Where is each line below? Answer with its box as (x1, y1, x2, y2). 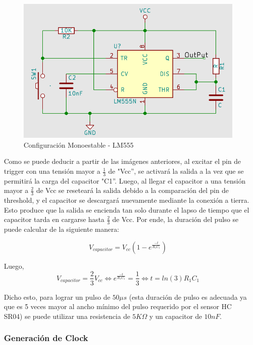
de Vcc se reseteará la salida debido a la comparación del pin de (36, 185, 229, 195)
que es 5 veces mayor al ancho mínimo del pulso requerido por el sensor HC (4, 301, 232, 312)
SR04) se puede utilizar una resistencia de (4, 311, 130, 321)
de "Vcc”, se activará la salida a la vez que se (108, 166, 244, 176)
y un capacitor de (149, 311, 202, 321)
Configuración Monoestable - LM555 (24, 139, 134, 150)
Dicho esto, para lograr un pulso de (4, 291, 110, 302)
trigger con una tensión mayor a (4, 166, 100, 176)
